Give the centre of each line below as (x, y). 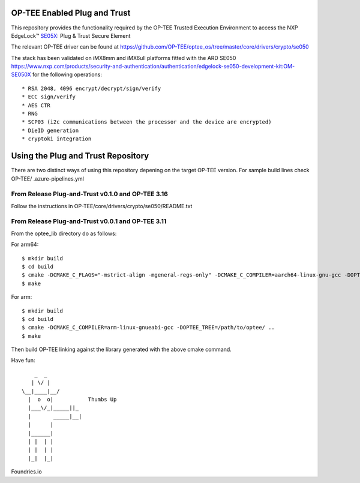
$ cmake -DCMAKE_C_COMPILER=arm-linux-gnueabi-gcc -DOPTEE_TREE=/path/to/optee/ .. (148, 328)
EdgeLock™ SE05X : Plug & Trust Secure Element (71, 35)
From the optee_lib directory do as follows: (64, 233)
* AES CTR (36, 105)
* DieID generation (50, 130)
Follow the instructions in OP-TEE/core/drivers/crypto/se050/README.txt (102, 206)
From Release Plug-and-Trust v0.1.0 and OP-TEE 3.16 (89, 194)
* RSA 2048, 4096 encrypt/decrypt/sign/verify (91, 88)
